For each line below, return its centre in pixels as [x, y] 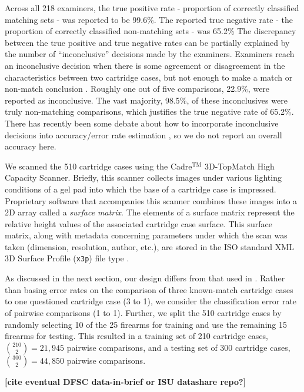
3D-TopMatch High [240, 166]
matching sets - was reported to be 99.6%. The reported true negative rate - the [149, 19]
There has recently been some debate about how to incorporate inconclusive [142, 123]
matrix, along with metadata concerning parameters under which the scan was [146, 235]
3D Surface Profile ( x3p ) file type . [67, 258]
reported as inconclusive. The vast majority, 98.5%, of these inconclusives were [146, 100]
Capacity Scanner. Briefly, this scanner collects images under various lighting [143, 177]
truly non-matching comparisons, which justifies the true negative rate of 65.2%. [149, 112]
